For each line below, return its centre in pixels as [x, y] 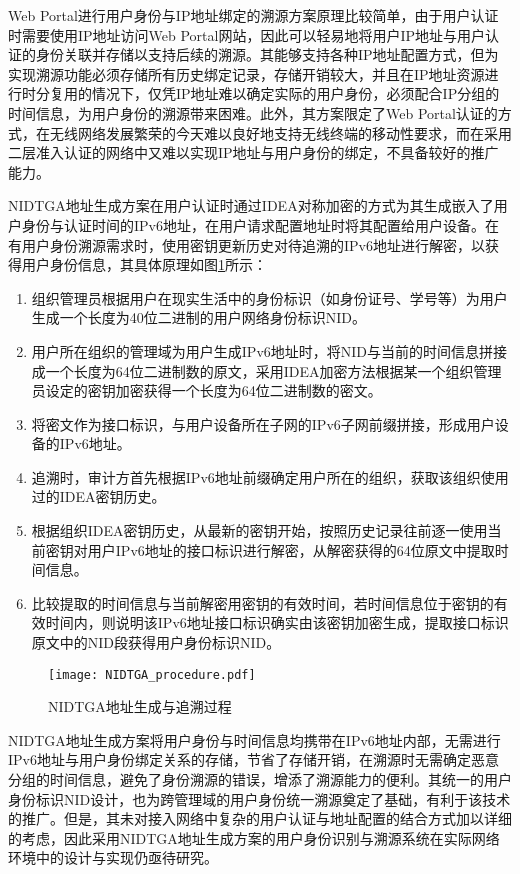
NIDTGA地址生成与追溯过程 [140, 706]
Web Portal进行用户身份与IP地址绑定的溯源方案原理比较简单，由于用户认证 [253, 15]
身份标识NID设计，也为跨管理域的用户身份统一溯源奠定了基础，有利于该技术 [259, 798]
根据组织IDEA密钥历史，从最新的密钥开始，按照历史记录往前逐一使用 [259, 530]
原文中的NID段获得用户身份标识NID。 [156, 642]
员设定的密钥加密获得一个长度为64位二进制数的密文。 [206, 390]
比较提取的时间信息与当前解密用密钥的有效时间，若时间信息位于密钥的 [262, 602]
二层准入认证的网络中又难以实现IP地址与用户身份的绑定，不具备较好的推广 [253, 152]
